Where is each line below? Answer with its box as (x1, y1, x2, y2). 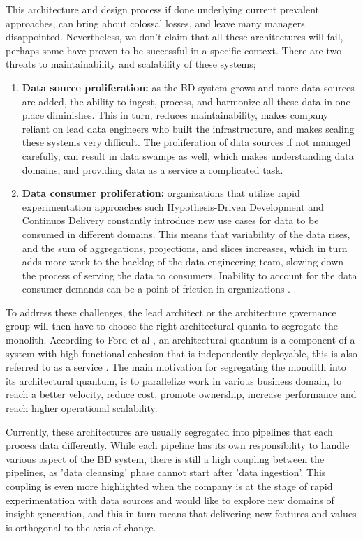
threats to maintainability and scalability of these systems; (6, 57, 256, 71)
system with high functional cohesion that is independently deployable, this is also (6, 346, 357, 360)
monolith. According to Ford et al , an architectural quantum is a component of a (6, 332, 355, 347)
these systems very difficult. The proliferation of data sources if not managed (22, 135, 351, 149)
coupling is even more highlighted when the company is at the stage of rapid (6, 479, 333, 493)
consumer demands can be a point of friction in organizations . (22, 281, 291, 296)
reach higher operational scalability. (6, 401, 158, 415)
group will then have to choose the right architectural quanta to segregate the (6, 318, 338, 333)
